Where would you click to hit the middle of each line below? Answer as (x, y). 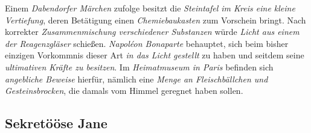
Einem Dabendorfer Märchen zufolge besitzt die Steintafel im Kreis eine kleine (150, 8)
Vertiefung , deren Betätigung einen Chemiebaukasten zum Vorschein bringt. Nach (155, 20)
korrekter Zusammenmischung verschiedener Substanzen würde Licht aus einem (152, 32)
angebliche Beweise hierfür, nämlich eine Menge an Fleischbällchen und (136, 79)
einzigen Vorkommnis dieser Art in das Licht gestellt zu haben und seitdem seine (155, 55)
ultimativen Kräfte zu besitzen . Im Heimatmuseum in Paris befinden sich (139, 66)
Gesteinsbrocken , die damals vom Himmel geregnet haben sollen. (124, 91)
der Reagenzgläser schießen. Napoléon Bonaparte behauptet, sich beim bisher (147, 43)
